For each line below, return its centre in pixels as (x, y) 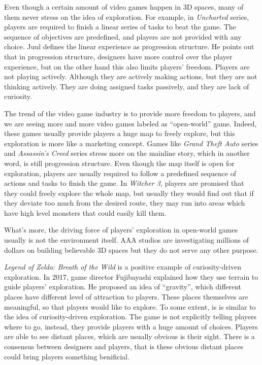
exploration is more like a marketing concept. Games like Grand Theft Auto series (131, 143)
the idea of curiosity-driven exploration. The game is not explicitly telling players (130, 317)
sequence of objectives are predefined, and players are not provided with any (123, 36)
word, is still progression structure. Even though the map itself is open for (119, 163)
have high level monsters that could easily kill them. (85, 212)
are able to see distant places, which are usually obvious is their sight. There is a (129, 336)
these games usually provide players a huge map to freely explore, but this (120, 133)
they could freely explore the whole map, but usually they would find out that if (129, 193)
